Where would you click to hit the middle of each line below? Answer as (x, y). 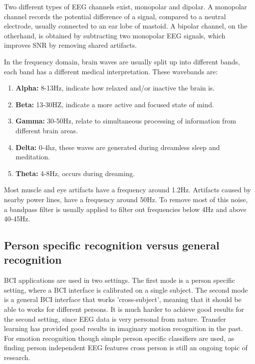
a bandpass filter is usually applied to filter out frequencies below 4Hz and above (125, 209)
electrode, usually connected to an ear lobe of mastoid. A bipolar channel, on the (126, 26)
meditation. (33, 157)
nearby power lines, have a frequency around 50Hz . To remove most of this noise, (126, 199)
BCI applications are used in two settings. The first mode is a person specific (120, 280)
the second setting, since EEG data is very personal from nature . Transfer (115, 318)
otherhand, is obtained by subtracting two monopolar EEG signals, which (115, 35)
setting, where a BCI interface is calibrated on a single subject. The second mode (126, 289)
